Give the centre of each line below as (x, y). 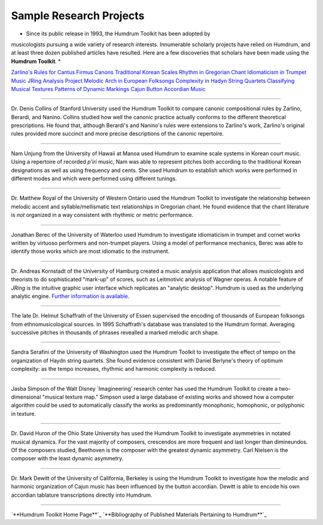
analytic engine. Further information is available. (70, 296)
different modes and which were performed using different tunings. (94, 179)
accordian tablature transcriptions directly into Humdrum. (82, 495)
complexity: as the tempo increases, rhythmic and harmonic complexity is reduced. (114, 369)
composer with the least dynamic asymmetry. (67, 458)
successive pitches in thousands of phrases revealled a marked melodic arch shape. (115, 333)
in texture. (23, 414)
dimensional (26, 397)
